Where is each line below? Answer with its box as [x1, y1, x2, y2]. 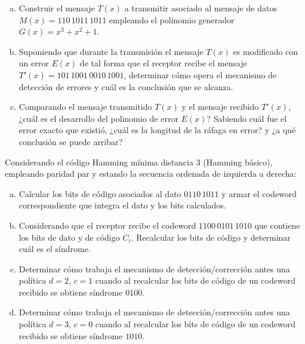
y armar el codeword [221, 187, 297, 199]
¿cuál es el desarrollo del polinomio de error [19, 112, 178, 124]
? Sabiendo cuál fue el [207, 112, 287, 124]
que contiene [254, 219, 300, 231]
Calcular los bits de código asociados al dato [19, 187, 181, 199]
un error [19, 57, 49, 69]
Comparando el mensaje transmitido [19, 100, 152, 113]
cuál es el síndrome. [19, 242, 91, 255]
